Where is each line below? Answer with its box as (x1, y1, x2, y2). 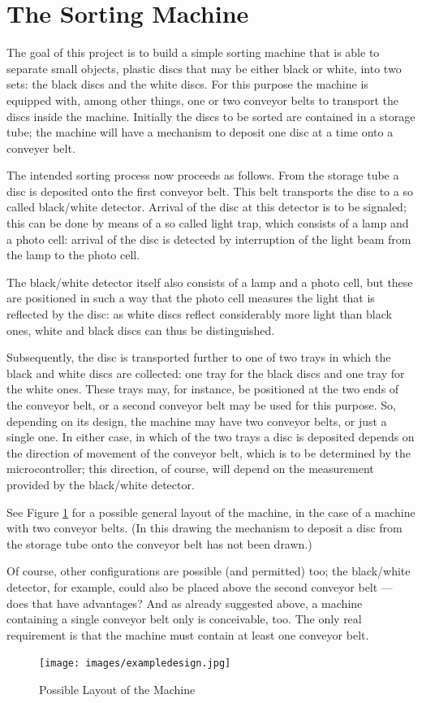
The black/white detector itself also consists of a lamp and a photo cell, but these (6, 273, 413, 290)
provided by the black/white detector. (6, 475, 195, 493)
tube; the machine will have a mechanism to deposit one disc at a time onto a (6, 124, 394, 141)
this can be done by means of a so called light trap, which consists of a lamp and (6, 215, 409, 232)
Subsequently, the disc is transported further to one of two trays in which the (6, 349, 391, 366)
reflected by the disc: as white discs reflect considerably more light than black (6, 306, 392, 323)
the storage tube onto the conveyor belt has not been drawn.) (6, 535, 312, 552)
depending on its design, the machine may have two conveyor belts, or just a (6, 412, 387, 429)
